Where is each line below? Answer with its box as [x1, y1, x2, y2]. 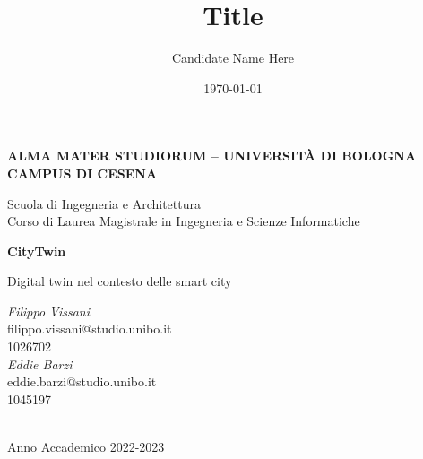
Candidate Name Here [171, 48, 295, 67]
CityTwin [7, 241, 66, 260]
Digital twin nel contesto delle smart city [7, 272, 232, 290]
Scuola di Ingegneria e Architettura [7, 194, 201, 212]
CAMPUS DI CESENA [7, 163, 158, 182]
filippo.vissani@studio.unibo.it [7, 319, 172, 338]
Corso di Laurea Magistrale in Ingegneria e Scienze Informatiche [7, 212, 360, 230]
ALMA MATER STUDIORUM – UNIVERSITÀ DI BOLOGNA [7, 146, 417, 165]
